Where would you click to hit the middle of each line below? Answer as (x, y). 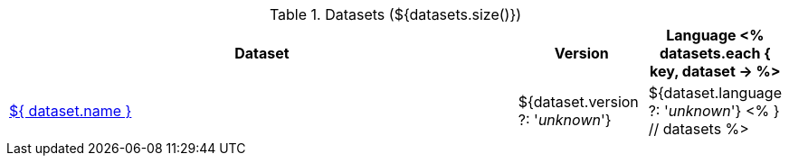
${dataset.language (715, 93)
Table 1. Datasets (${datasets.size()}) (395, 14)
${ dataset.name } (71, 111)
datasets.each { (715, 53)
